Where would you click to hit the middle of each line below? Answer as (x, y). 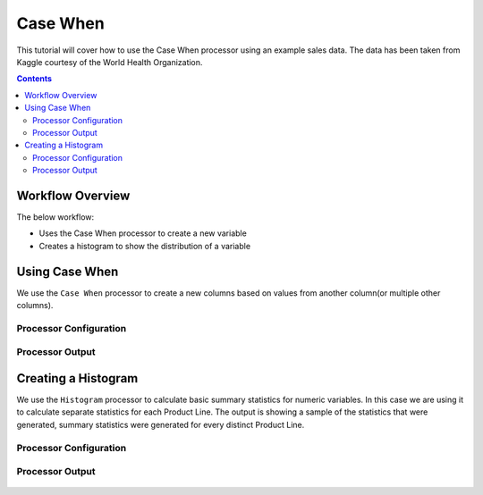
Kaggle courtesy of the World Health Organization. (110, 62)
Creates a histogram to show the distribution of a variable (144, 246)
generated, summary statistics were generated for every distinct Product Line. (161, 424)
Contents (34, 79)
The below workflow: (55, 217)
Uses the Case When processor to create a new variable (143, 233)
